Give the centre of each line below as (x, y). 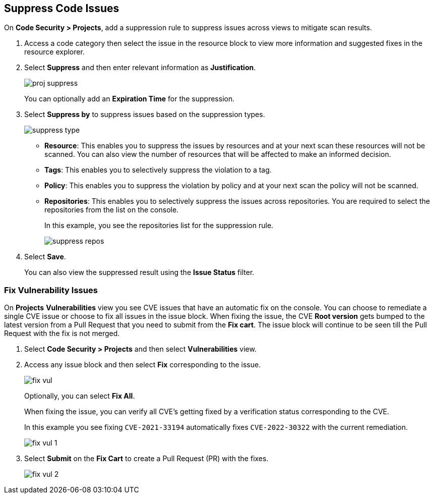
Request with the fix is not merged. (62, 334)
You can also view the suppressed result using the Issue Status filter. (139, 272)
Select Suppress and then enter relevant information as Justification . (140, 68)
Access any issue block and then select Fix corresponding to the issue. (143, 365)
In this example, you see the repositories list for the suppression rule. (159, 226)
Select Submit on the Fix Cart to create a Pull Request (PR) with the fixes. (146, 459)
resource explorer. (54, 52)
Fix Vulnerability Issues (51, 290)
